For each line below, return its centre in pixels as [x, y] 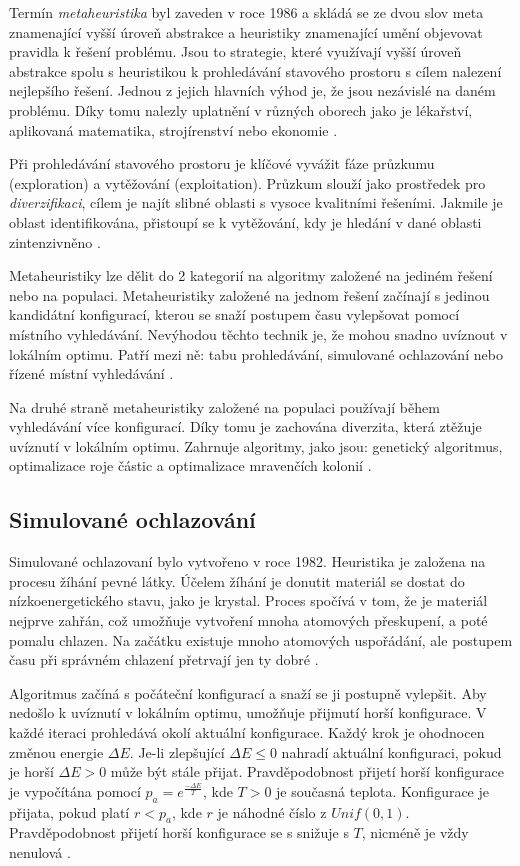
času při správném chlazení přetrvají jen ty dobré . [164, 659]
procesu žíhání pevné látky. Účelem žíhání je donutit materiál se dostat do [237, 580]
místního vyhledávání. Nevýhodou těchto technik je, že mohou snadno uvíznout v [258, 333]
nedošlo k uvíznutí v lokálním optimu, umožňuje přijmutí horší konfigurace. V [248, 712]
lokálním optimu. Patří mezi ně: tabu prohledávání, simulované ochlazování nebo [256, 353]
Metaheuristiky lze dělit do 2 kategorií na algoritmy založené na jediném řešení [251, 275]
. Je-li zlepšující [177, 751]
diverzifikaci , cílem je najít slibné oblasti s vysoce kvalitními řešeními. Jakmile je [256, 202]
